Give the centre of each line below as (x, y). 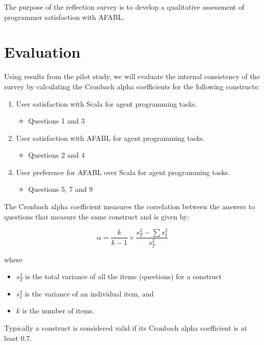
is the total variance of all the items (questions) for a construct (124, 276)
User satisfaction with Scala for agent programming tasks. (107, 103)
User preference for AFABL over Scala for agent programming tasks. (123, 172)
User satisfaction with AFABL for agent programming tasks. (110, 138)
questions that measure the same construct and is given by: (97, 216)
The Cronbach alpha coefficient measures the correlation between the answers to (129, 206)
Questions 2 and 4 (57, 155)
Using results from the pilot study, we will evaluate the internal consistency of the (132, 76)
